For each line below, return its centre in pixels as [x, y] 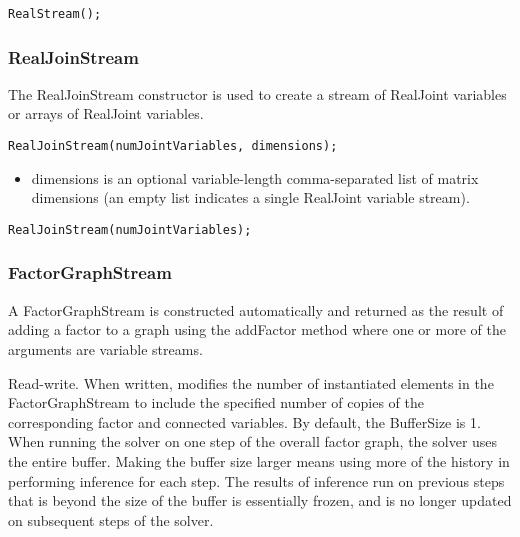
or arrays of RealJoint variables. [106, 113]
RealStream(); [55, 14]
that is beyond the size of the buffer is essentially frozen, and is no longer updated [260, 500]
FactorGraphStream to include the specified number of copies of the [216, 402]
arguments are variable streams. [105, 348]
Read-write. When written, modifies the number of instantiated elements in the [251, 382]
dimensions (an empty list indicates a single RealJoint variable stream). [250, 197]
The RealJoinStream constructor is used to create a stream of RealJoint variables [257, 93]
